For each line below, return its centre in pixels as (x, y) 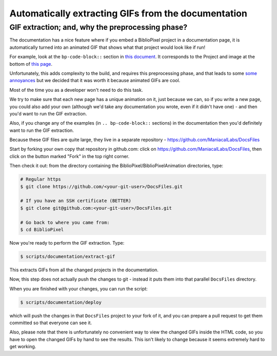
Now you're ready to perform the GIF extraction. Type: (67, 243)
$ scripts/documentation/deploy (61, 302)
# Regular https (41, 179)
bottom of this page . (31, 64)
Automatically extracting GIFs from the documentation (128, 13)
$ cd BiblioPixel (42, 229)
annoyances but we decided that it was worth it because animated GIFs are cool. (95, 81)
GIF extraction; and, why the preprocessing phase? (98, 27)
